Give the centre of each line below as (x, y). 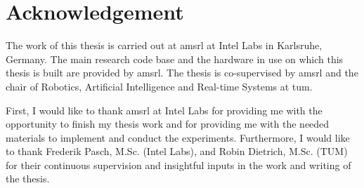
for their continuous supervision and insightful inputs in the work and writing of (178, 164)
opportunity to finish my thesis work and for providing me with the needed (168, 124)
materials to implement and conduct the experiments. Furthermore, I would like (178, 137)
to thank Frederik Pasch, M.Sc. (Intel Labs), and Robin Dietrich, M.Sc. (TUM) (177, 151)
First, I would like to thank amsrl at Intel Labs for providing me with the (164, 110)
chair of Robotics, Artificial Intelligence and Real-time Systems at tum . (159, 86)
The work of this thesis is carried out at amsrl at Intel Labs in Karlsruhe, (164, 45)
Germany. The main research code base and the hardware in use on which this (175, 59)
